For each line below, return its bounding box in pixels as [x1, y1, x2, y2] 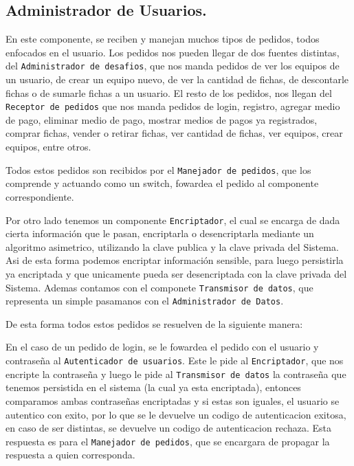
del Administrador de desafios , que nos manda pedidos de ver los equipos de [5, 58, 340, 73]
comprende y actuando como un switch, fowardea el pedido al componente [5, 176, 319, 190]
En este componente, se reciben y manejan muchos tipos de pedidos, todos [5, 32, 320, 46]
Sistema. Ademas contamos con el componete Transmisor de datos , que [5, 280, 313, 294]
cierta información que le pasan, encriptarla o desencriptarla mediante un [5, 226, 314, 241]
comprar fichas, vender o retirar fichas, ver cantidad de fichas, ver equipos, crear [5, 126, 343, 140]
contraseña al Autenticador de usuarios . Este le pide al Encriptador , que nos [5, 353, 344, 368]
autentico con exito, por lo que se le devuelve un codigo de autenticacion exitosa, [5, 407, 346, 421]
